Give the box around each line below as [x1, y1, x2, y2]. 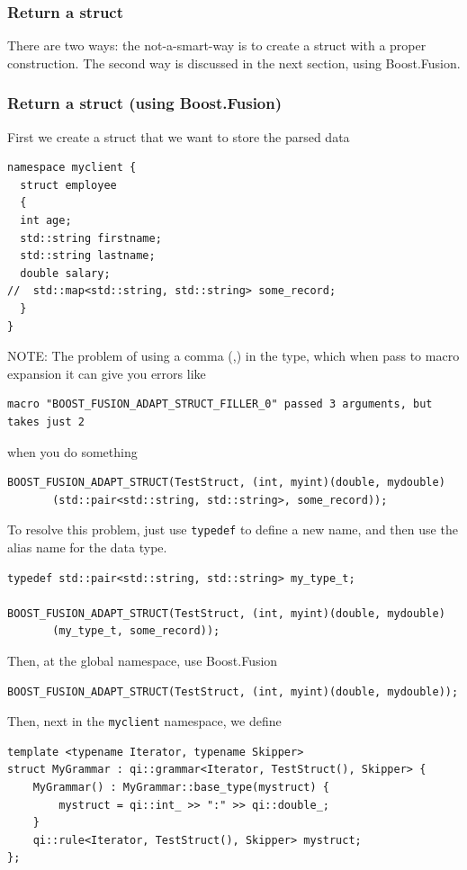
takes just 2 [7, 415, 85, 428]
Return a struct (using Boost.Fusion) [7, 92, 283, 114]
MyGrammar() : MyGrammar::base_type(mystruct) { [32, 780, 329, 794]
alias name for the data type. [7, 537, 167, 556]
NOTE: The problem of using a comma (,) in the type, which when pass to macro [7, 346, 460, 365]
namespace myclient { [7, 161, 137, 175]
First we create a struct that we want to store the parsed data [7, 127, 350, 146]
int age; [20, 214, 72, 227]
